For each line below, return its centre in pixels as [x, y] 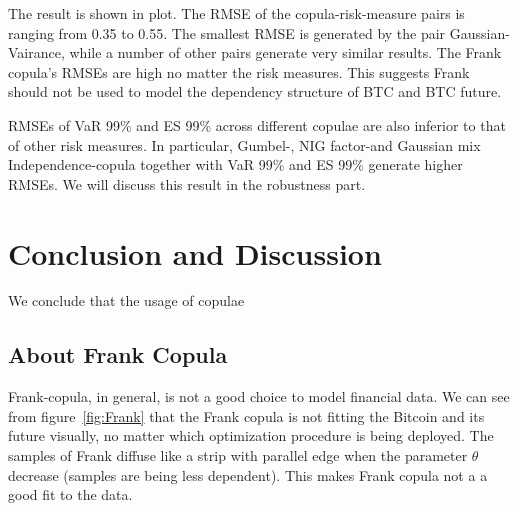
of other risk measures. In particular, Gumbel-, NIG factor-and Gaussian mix [244, 144]
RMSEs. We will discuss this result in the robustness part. [187, 183]
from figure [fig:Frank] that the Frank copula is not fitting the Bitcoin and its [246, 415]
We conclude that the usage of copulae [126, 300]
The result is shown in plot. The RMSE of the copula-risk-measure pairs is [236, 13]
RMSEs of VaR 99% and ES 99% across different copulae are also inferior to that [257, 124]
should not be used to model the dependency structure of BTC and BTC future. [255, 91]
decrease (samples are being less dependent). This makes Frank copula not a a [248, 474]
